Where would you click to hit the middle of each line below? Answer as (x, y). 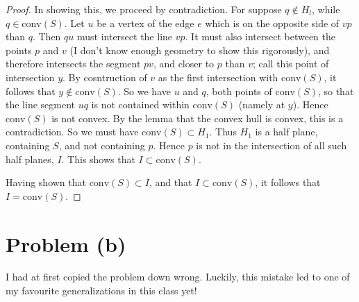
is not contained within (140, 104)
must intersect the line (125, 36)
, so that (336, 91)
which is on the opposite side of (272, 23)
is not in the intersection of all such (272, 145)
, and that (170, 182)
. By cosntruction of (105, 77)
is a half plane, (286, 132)
